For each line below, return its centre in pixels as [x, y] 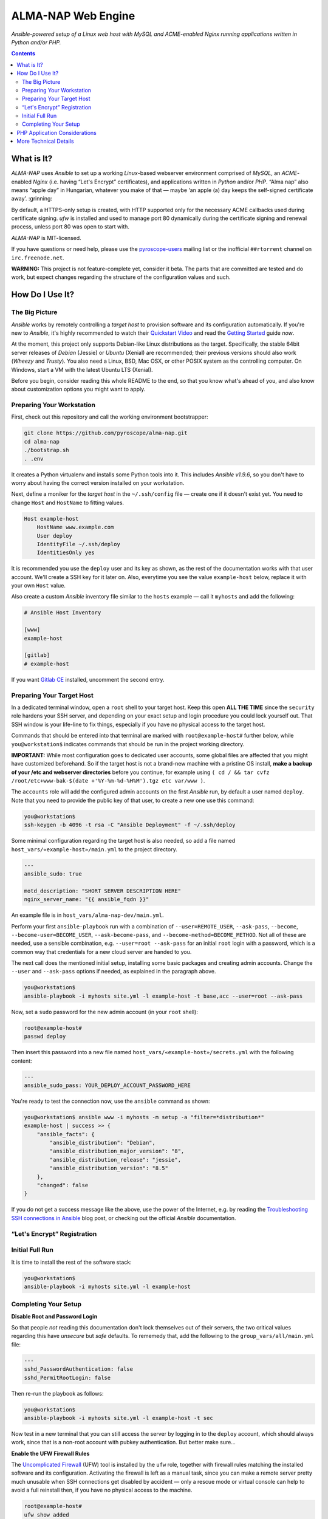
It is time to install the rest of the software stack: [71, 1262]
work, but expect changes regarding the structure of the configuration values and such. [121, 277]
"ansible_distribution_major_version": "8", [117, 1151]
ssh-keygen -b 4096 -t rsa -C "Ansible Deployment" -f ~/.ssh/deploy [130, 825]
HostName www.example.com [75, 527]
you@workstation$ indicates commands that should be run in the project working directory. [128, 744]
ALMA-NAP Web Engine [73, 16]
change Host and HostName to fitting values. [68, 502]
